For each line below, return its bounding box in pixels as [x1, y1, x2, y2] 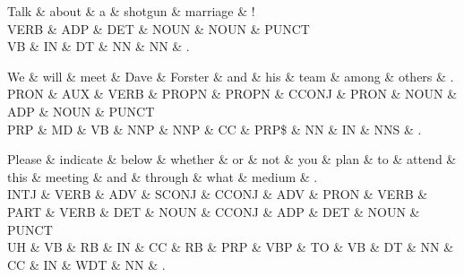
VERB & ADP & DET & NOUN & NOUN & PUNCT [7, 19, 310, 38]
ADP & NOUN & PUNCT [7, 101, 155, 120]
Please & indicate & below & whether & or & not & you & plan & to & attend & [7, 150, 457, 169]
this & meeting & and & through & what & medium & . [7, 167, 318, 186]
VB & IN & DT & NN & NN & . [7, 37, 190, 56]
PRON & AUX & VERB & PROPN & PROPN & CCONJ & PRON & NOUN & [7, 84, 458, 103]
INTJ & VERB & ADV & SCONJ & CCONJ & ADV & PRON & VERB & [7, 185, 428, 203]
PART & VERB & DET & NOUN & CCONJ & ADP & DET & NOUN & [7, 202, 420, 221]
